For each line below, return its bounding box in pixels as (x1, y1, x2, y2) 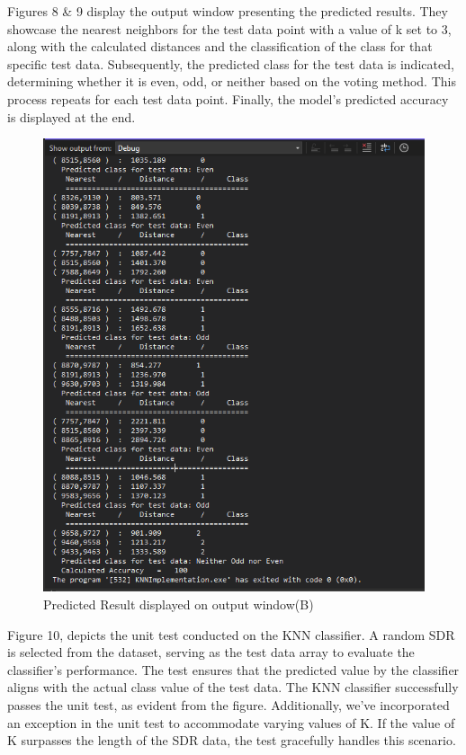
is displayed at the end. (7, 107, 136, 126)
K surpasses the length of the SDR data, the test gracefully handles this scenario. (7, 731, 456, 750)
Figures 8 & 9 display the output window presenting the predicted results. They (7, 2, 448, 20)
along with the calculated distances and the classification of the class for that (7, 37, 433, 56)
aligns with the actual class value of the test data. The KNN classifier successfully (7, 678, 459, 697)
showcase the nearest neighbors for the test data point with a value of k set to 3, (7, 19, 452, 38)
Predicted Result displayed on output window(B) (43, 594, 314, 613)
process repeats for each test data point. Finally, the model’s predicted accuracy (7, 89, 449, 108)
